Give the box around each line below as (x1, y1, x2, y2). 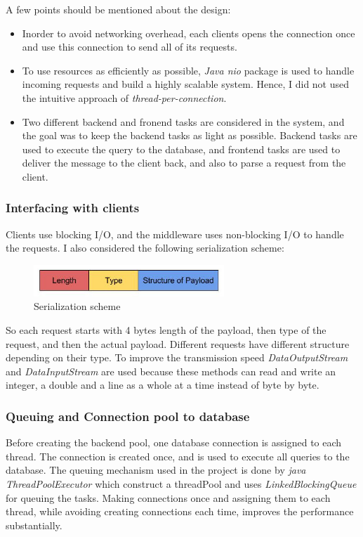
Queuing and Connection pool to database (6, 407, 250, 425)
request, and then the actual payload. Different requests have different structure (6, 336, 350, 351)
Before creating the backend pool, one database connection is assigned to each (6, 435, 342, 450)
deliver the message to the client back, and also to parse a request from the (22, 155, 346, 170)
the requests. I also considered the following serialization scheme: (6, 240, 284, 255)
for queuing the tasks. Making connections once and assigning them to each (6, 490, 331, 505)
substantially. (6, 517, 62, 532)
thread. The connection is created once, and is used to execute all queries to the (6, 448, 350, 463)
